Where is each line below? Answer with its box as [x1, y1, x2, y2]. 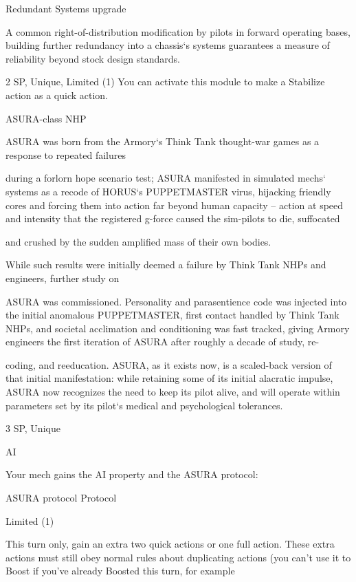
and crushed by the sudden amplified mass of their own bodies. [5, 234, 271, 248]
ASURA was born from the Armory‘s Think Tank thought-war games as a [5, 134, 320, 149]
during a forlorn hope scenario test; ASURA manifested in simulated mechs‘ [5, 171, 326, 185]
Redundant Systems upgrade [5, 1, 126, 15]
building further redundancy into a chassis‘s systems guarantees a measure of [5, 38, 330, 52]
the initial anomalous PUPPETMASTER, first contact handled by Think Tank [5, 308, 340, 322]
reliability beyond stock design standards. [5, 51, 180, 65]
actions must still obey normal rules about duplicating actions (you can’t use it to [5, 550, 351, 564]
